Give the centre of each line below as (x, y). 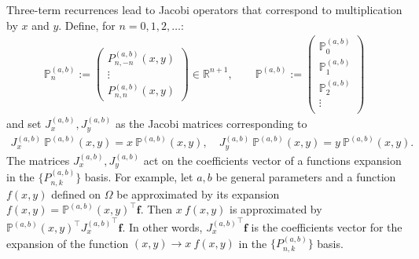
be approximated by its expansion (198, 193)
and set (24, 124)
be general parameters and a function (306, 177)
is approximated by (276, 209)
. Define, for (87, 25)
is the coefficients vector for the (327, 227)
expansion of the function (68, 243)
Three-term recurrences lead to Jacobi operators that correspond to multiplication (204, 9)
